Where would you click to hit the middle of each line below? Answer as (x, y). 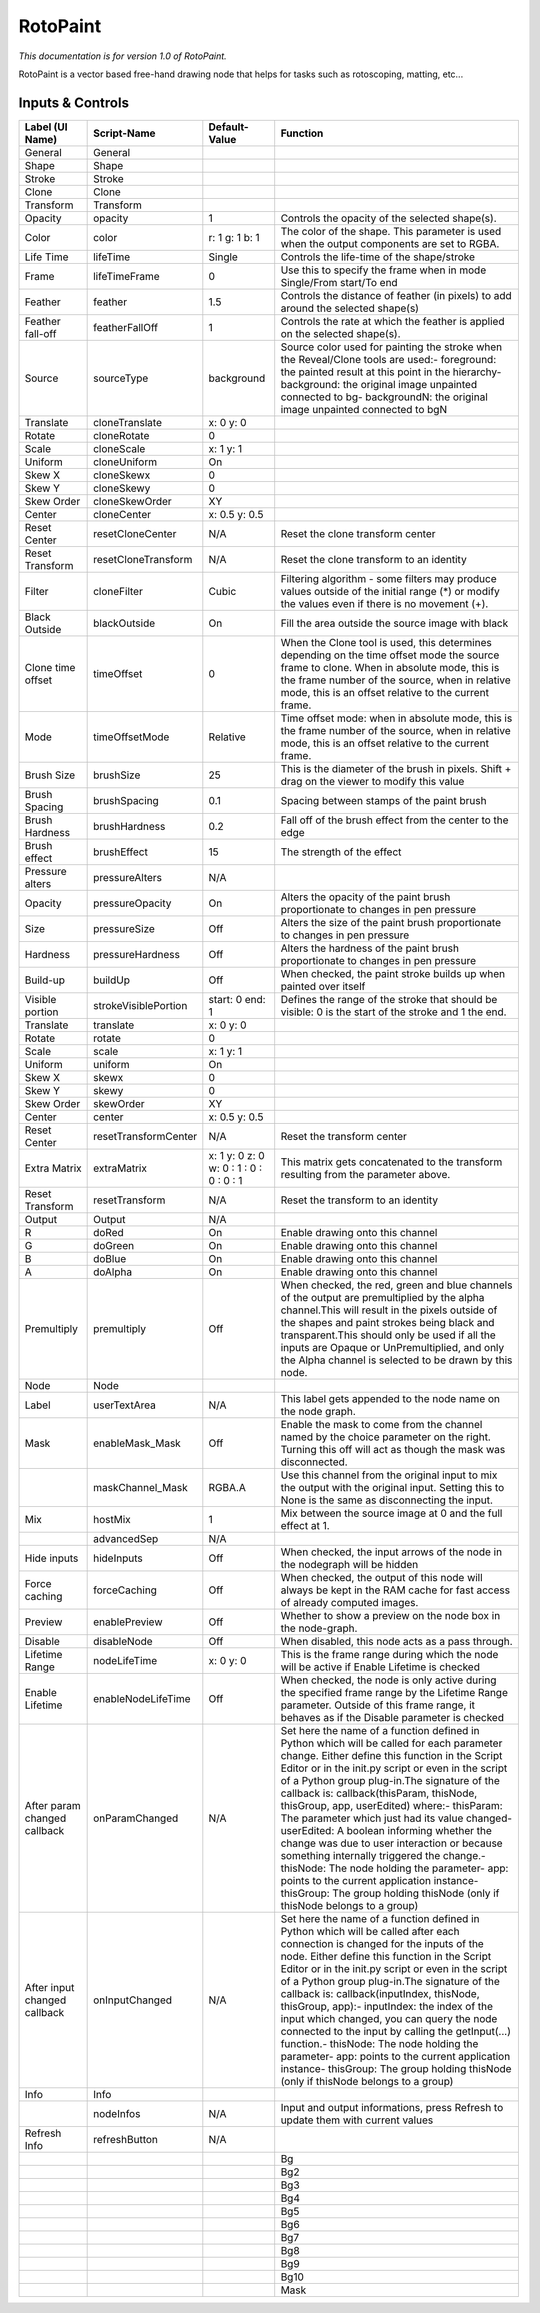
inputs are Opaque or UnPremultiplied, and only (392, 1347)
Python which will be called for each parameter (391, 1743)
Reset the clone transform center (358, 533)
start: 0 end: (237, 999)
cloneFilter (118, 591)
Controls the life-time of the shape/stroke (377, 257)
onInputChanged (133, 2000)
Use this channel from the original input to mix (389, 1475)
